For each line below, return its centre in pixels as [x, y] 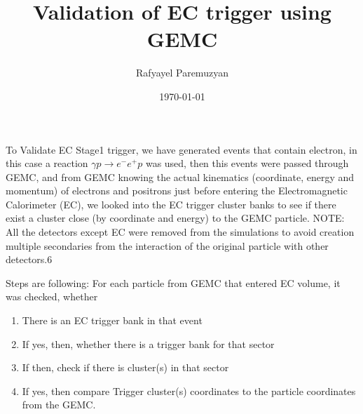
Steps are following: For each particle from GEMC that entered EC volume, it [173, 282]
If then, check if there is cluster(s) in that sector [125, 367]
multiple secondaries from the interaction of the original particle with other [167, 245]
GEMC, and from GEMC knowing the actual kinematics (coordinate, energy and [180, 176]
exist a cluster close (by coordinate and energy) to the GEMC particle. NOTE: [175, 218]
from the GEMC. [59, 405]
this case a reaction [47, 163]
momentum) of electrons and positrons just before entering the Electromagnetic [177, 191]
